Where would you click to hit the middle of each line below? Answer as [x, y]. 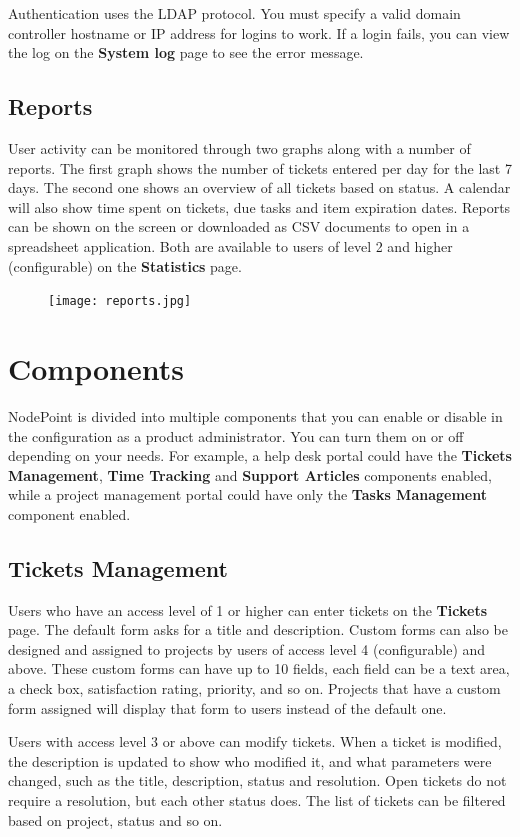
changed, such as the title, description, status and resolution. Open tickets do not [257, 780]
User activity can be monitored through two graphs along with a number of [239, 147]
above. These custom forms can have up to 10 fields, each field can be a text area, [259, 668]
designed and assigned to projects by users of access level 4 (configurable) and [247, 648]
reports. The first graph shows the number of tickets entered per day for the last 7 [260, 167]
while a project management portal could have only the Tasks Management [247, 494]
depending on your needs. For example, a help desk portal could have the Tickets [260, 455]
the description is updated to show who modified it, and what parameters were [250, 760]
